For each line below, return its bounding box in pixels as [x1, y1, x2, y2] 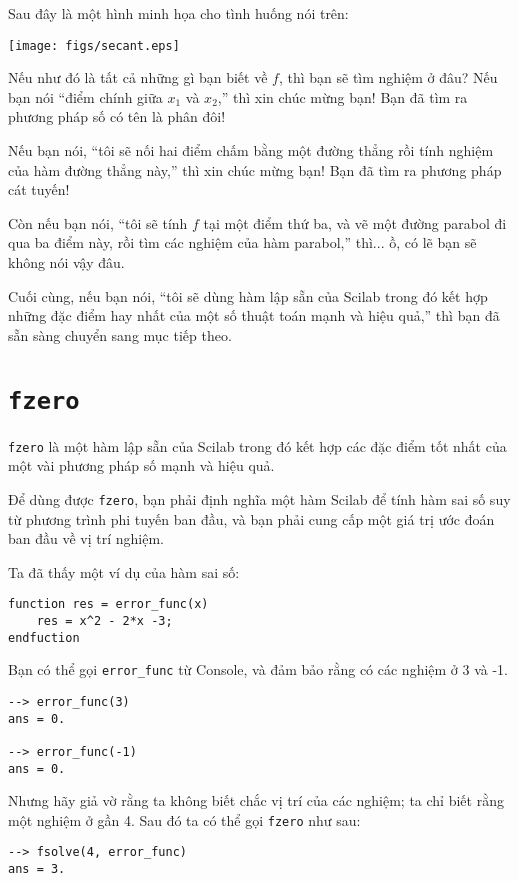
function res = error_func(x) [8, 597, 209, 612]
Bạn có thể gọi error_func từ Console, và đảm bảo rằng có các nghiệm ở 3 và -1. [8, 659, 509, 680]
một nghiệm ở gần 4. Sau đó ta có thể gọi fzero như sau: [8, 809, 361, 830]
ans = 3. [8, 862, 66, 877]
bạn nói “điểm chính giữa [8, 86, 163, 107]
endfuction [8, 630, 80, 645]
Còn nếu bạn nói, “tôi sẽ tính [8, 212, 188, 233]
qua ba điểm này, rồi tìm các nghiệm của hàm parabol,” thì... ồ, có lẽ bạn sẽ [8, 232, 477, 253]
